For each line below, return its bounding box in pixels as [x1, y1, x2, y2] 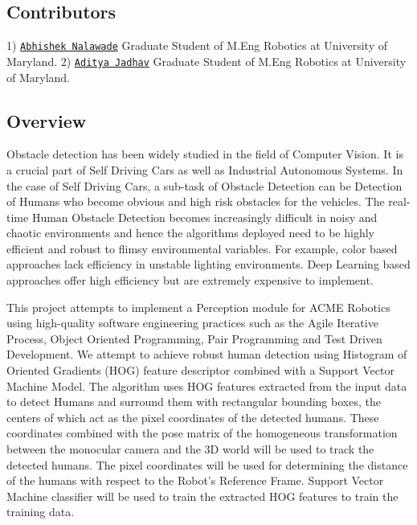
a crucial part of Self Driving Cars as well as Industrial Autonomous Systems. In [6, 161, 403, 178]
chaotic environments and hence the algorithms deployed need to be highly [6, 224, 374, 241]
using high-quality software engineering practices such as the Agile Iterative [6, 314, 378, 331]
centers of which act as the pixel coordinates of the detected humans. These [6, 408, 379, 425]
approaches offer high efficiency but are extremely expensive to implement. [6, 272, 374, 289]
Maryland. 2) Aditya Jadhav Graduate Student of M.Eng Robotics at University [6, 52, 407, 69]
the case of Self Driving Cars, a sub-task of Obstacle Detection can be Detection [6, 177, 403, 194]
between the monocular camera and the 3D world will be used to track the [6, 441, 374, 457]
